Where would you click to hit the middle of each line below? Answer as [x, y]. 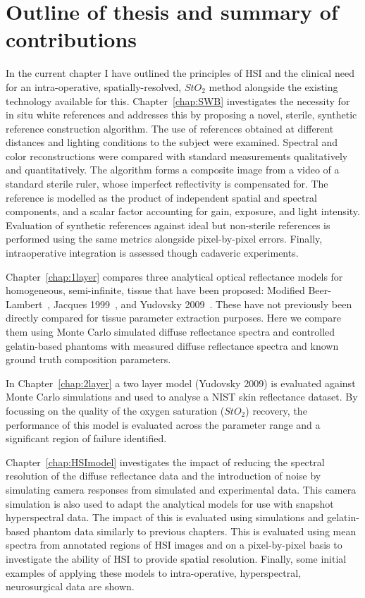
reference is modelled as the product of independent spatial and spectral [161, 197]
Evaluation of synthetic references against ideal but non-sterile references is [168, 225]
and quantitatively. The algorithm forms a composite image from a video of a [173, 170]
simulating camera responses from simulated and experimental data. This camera [181, 489]
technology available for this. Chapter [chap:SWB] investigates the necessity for [178, 100]
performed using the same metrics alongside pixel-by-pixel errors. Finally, [164, 239]
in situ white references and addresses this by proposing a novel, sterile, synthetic [181, 115]
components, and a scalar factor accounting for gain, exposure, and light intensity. [183, 211]
